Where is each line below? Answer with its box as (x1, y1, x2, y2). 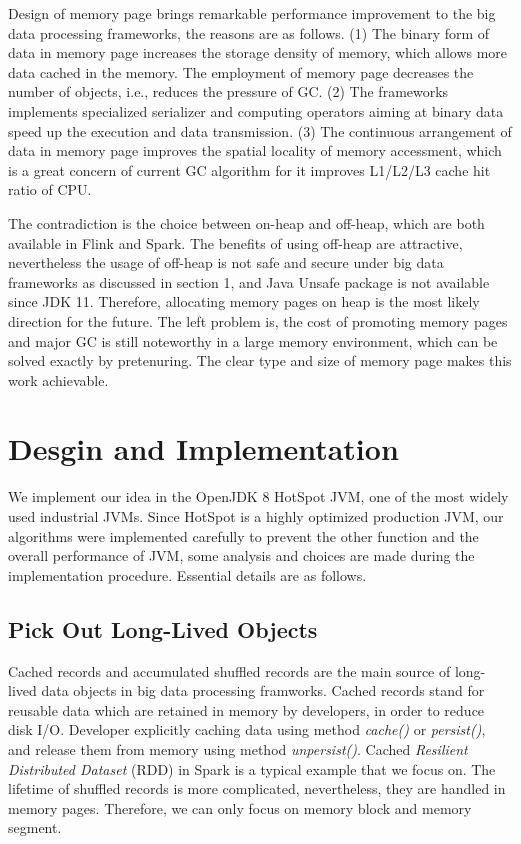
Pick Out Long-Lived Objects (8, 613, 318, 644)
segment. (8, 817, 62, 838)
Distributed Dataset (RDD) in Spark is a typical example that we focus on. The (8, 758, 496, 779)
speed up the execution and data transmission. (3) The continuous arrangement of (8, 120, 512, 141)
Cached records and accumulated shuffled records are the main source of (8, 660, 451, 681)
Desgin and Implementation (8, 428, 399, 469)
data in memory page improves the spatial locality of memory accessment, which (8, 140, 502, 161)
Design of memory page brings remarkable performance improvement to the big (8, 3, 496, 23)
